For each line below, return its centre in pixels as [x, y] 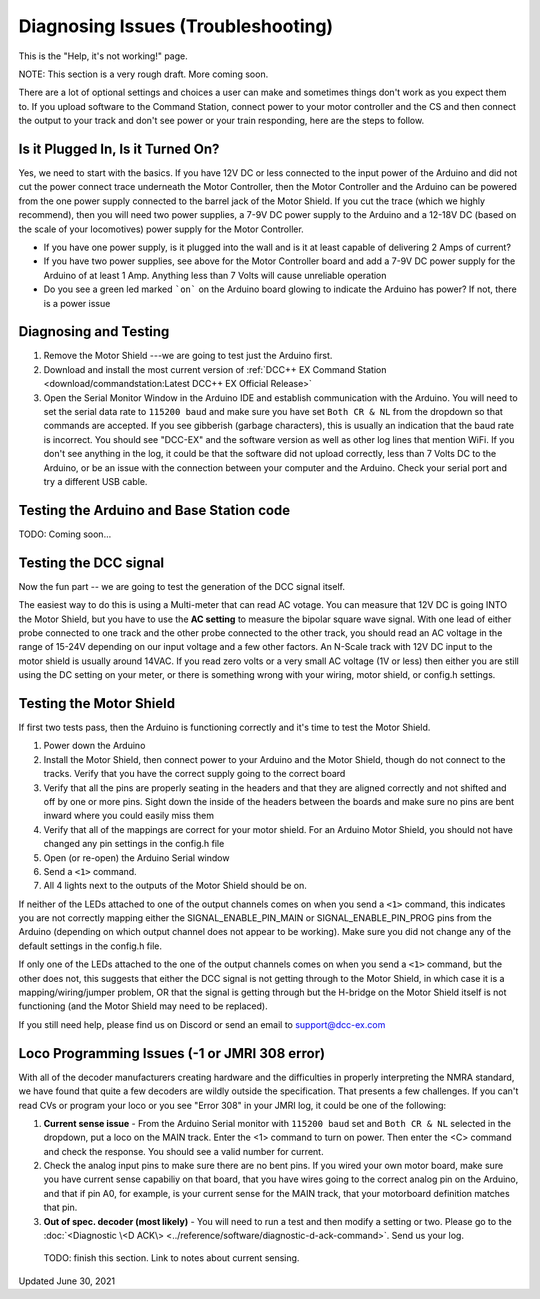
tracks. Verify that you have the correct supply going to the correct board [194, 774]
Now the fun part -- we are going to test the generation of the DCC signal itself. [181, 586]
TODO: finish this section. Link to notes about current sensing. [171, 1258]
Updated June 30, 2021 [66, 1281]
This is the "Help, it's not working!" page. [103, 56]
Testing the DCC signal [91, 562]
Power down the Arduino [94, 746]
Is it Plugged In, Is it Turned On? [119, 148]
